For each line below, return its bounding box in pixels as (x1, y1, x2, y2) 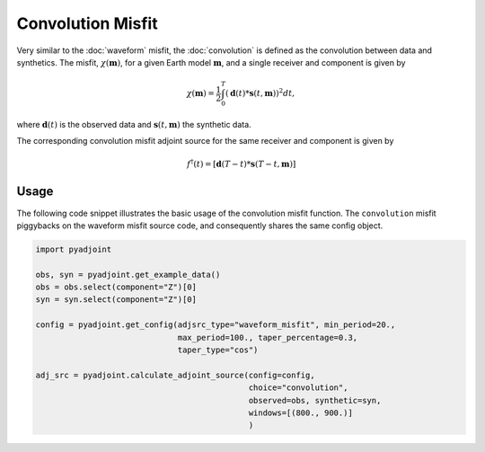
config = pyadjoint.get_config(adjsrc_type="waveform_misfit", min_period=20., (35, 320, 396, 330)
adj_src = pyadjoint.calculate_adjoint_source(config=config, (35, 369, 315, 380)
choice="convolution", (248, 383, 348, 393)
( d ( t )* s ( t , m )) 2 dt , (225, 86, 295, 99)
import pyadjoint (35, 244, 112, 254)
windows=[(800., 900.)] (248, 407, 354, 418)
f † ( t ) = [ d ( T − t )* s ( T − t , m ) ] (187, 157, 296, 170)
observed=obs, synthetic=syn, (248, 395, 382, 405)
